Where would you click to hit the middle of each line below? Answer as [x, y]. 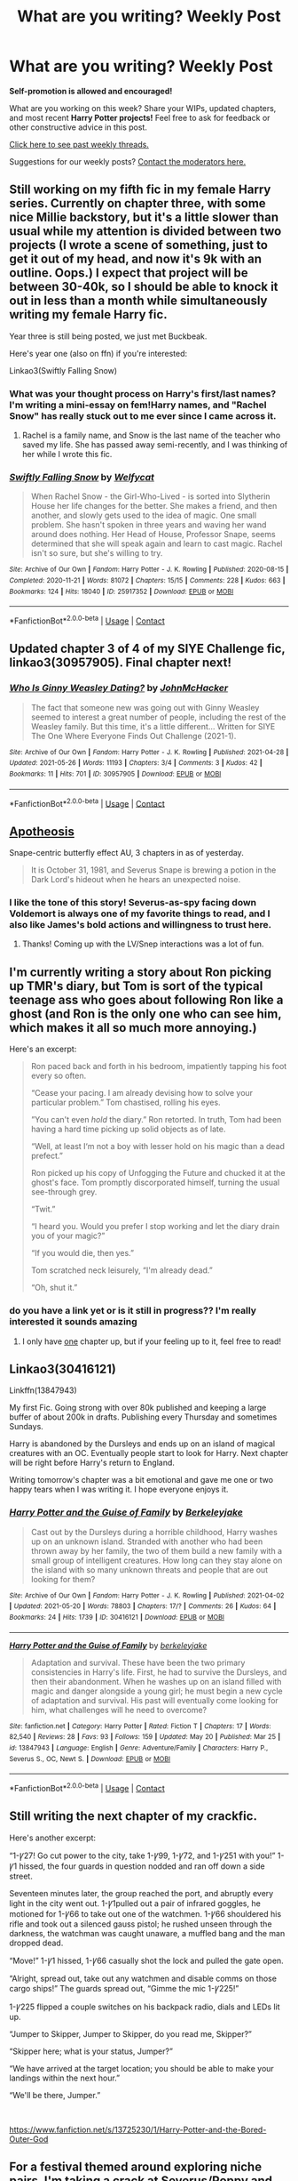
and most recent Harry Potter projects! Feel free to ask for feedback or [140, 117]
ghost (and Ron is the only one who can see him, [145, 1014]
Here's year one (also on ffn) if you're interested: [98, 353]
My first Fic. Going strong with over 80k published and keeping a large [138, 1408]
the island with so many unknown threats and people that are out [149, 1569]
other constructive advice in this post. [78, 127]
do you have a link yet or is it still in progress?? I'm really [133, 1311]
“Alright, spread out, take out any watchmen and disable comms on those [143, 1978]
